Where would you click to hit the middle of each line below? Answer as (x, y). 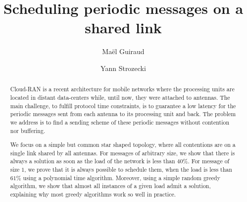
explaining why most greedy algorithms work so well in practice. (93, 194)
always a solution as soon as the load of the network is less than (93, 161)
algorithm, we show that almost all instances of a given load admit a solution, (110, 186)
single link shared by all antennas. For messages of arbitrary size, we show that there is (123, 153)
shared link (123, 28)
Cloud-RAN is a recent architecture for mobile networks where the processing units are (122, 89)
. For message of (209, 161)
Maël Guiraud (123, 51)
